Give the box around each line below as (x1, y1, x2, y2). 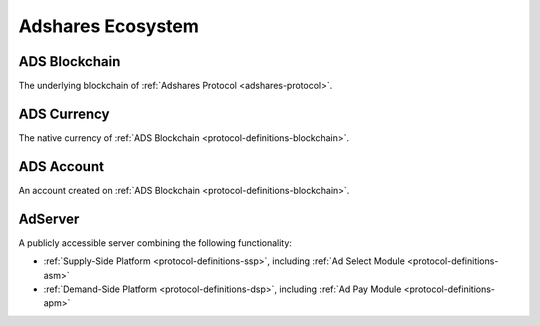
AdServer (18, 210, 80, 227)
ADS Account (18, 158, 105, 175)
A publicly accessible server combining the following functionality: (18, 236, 292, 249)
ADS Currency (18, 105, 110, 122)
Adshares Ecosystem (18, 15, 200, 37)
